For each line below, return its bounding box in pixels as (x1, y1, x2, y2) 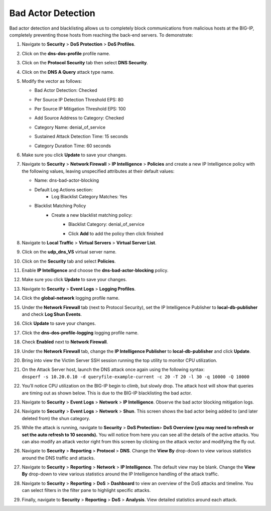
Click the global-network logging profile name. (22, 295, 120, 301)
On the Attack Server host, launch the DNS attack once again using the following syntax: (22, 366, 205, 372)
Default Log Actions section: (34, 186, 93, 193)
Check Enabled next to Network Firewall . (22, 339, 108, 345)
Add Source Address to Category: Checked (34, 115, 124, 121)
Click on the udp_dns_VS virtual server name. (22, 249, 117, 255)
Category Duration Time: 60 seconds (34, 143, 111, 149)
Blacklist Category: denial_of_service (68, 221, 145, 227)
